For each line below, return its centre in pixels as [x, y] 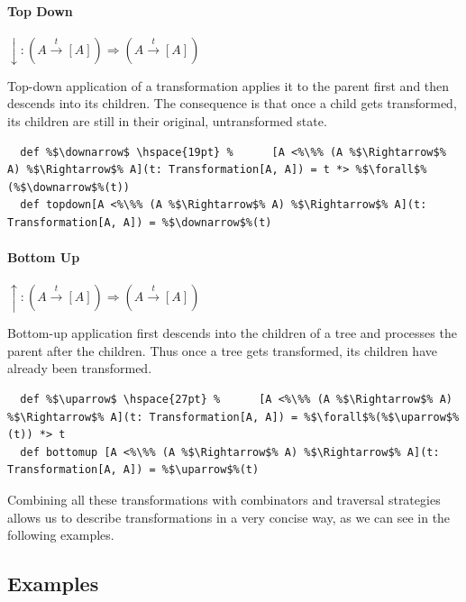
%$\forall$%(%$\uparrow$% [382, 417]
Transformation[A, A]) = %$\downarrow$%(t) [140, 222]
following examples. [61, 535]
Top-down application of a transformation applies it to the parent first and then [228, 85]
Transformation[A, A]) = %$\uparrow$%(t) [133, 470]
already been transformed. [80, 368]
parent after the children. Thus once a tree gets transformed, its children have [222, 350]
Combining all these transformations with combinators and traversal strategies [224, 499]
